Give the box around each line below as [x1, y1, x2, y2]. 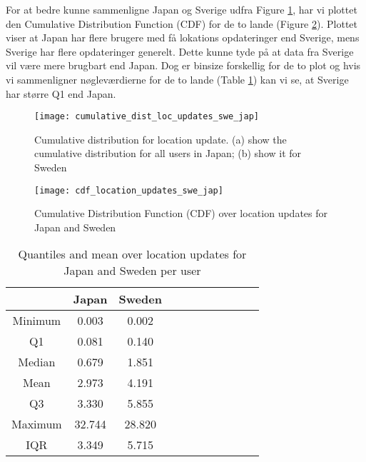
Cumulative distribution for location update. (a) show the [34, 131, 287, 146]
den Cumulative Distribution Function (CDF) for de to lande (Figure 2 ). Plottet [6, 16, 357, 31]
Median [18, 353, 56, 371]
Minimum [12, 312, 61, 329]
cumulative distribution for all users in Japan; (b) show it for [34, 146, 302, 161]
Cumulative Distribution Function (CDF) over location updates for [34, 206, 327, 221]
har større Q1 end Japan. [6, 86, 116, 101]
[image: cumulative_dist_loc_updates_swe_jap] [34, 111, 259, 122]
